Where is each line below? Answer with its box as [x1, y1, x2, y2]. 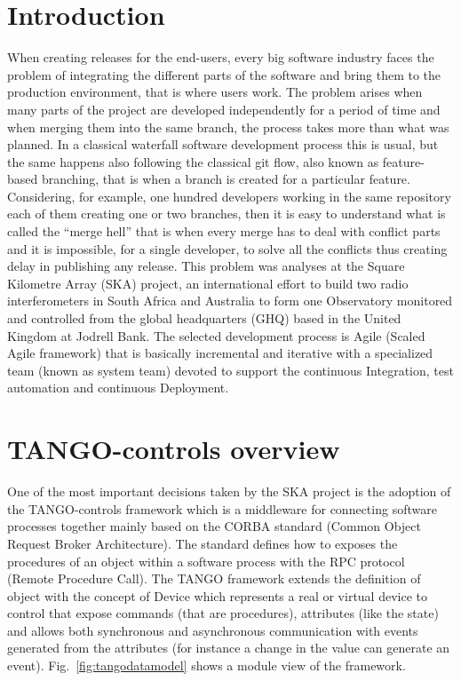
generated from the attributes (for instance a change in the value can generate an [7, 638, 450, 657]
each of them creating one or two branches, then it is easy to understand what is [7, 204, 446, 223]
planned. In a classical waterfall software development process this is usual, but [7, 135, 439, 154]
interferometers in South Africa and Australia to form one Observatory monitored [7, 291, 453, 310]
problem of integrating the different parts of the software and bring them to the [7, 65, 441, 83]
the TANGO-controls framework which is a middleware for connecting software [7, 499, 437, 518]
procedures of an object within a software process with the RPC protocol [7, 551, 405, 570]
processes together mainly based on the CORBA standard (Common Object [7, 517, 421, 535]
